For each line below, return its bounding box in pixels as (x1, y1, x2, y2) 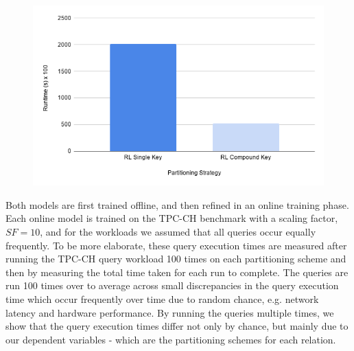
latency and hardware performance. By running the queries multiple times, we (5, 305, 334, 319)
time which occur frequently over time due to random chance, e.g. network (5, 291, 319, 306)
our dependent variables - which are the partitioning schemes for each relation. (5, 332, 336, 346)
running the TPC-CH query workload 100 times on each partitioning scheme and (5, 251, 346, 266)
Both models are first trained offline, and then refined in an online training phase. (5, 197, 349, 212)
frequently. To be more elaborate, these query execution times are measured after (5, 238, 347, 252)
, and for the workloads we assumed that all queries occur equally (40, 224, 316, 238)
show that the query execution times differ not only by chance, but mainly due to (5, 319, 349, 333)
